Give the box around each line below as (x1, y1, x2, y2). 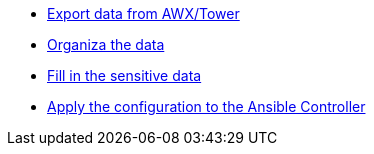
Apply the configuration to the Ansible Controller (47, 98, 366, 115)
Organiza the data (47, 36, 165, 53)
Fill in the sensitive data (47, 67, 202, 84)
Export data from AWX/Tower (47, 5, 240, 22)
